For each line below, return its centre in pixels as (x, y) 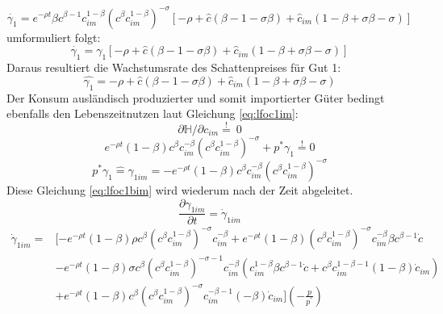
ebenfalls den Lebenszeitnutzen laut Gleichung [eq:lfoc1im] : (153, 113)
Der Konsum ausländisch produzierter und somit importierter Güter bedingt (196, 97)
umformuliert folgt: (54, 37)
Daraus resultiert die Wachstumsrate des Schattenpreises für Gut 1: (174, 67)
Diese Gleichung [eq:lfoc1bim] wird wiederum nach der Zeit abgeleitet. (180, 189)
